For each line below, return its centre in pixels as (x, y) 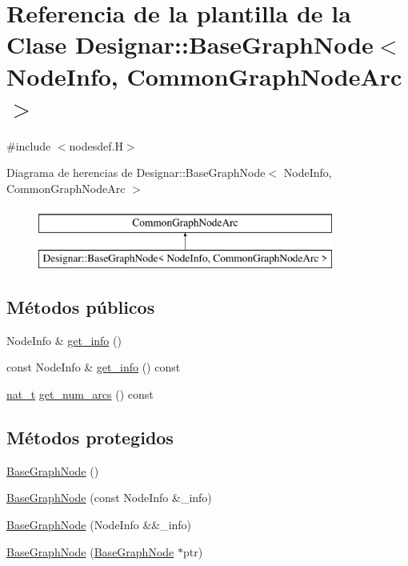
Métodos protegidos (90, 438)
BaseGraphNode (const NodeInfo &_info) (109, 498)
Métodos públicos (81, 307)
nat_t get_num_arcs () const (80, 394)
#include (29, 145)
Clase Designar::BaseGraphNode (190, 44)
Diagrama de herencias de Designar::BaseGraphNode (136, 173)
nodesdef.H (96, 145)
